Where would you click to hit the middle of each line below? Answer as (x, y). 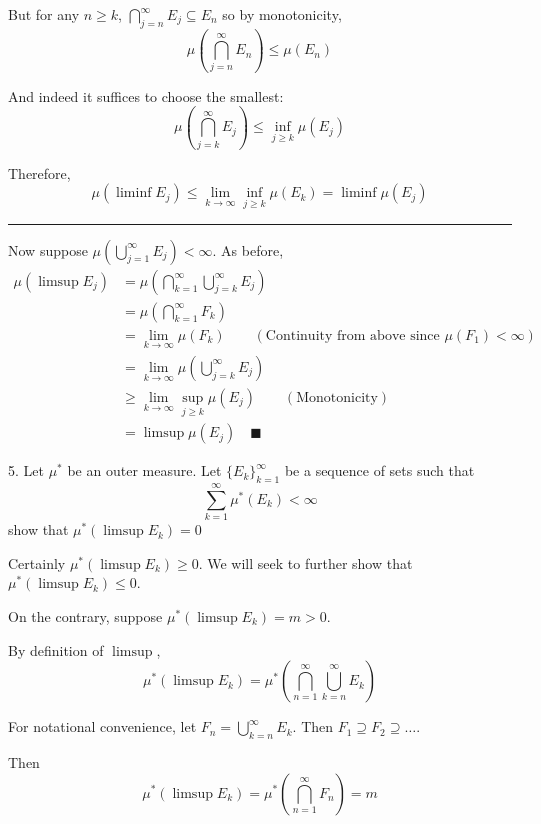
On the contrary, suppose (85, 615)
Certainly (37, 562)
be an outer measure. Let (144, 470)
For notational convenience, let (102, 726)
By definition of (56, 649)
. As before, (248, 249)
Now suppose (48, 249)
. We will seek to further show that (305, 562)
